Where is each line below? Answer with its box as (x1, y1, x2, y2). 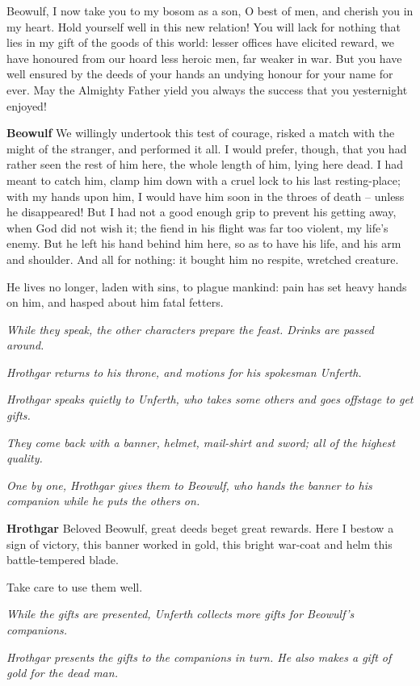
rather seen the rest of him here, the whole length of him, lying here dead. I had (6, 156, 404, 173)
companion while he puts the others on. (6, 492, 200, 509)
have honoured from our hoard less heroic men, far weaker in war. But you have (6, 49, 402, 66)
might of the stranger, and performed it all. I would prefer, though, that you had (6, 140, 407, 157)
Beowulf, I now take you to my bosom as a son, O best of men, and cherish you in (6, 2, 414, 19)
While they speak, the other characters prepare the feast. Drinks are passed (6, 320, 374, 337)
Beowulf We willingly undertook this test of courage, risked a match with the (6, 124, 395, 141)
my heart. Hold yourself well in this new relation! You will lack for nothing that (6, 18, 401, 35)
